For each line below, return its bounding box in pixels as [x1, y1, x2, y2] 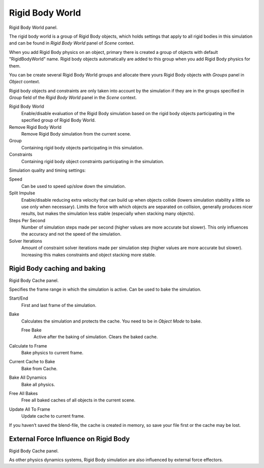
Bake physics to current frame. [21, 350, 84, 356]
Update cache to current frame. [21, 413, 85, 419]
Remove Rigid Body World [9, 124, 62, 130]
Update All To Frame [9, 406, 51, 412]
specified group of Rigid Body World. [21, 117, 96, 123]
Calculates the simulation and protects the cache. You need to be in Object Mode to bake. [21, 318, 202, 324]
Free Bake [21, 327, 42, 333]
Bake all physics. [21, 381, 55, 387]
